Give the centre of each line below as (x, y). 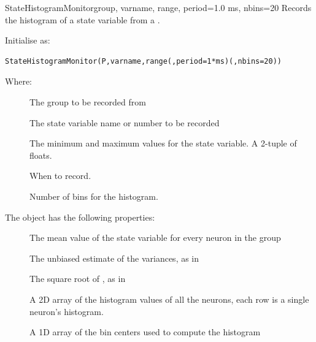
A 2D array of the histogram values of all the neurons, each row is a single (169, 299)
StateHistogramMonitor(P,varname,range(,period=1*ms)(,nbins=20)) (144, 61)
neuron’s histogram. (67, 311)
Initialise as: (28, 40)
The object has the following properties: (80, 217)
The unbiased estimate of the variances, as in (114, 258)
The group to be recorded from (88, 101)
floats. (41, 155)
